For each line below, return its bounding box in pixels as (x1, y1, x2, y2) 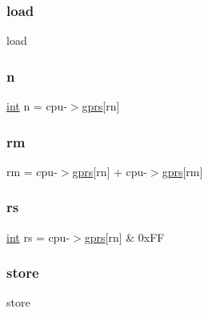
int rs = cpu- (6, 228, 70, 245)
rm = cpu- (6, 163, 58, 179)
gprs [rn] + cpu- (72, 163, 147, 179)
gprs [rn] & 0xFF (84, 228, 165, 245)
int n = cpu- (6, 98, 67, 114)
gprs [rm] (162, 163, 203, 179)
